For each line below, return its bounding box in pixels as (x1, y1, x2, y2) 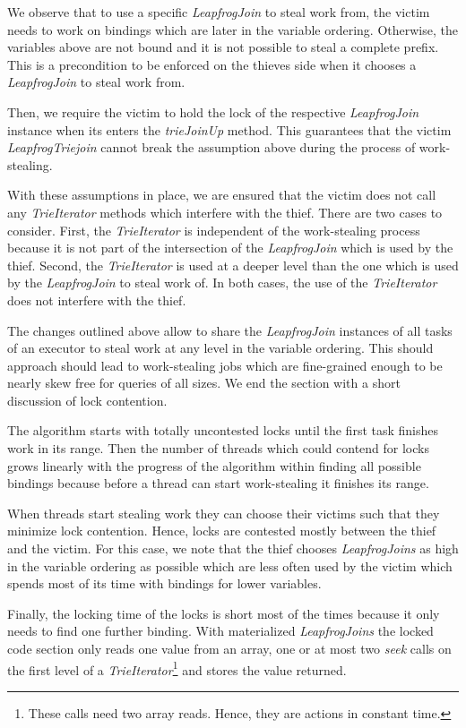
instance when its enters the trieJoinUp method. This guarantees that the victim (7, 120, 452, 139)
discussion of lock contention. (7, 390, 168, 409)
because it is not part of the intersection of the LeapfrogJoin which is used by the (7, 238, 453, 257)
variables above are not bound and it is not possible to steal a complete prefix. (7, 38, 439, 56)
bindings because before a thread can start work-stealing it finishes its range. (7, 474, 429, 492)
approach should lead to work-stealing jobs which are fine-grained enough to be (7, 355, 443, 374)
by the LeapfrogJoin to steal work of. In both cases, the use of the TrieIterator (7, 273, 437, 292)
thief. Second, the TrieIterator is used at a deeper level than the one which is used (7, 255, 459, 274)
